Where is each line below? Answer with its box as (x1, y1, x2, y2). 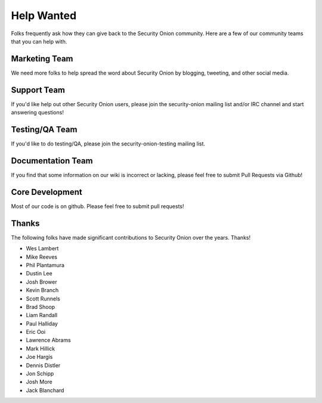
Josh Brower (26, 278, 57, 286)
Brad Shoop (26, 303, 55, 310)
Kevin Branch (26, 287, 59, 294)
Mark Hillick (26, 345, 55, 352)
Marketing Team (11, 54, 74, 64)
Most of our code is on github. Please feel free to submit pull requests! (11, 203, 184, 210)
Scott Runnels (26, 295, 61, 302)
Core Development (11, 187, 83, 197)
